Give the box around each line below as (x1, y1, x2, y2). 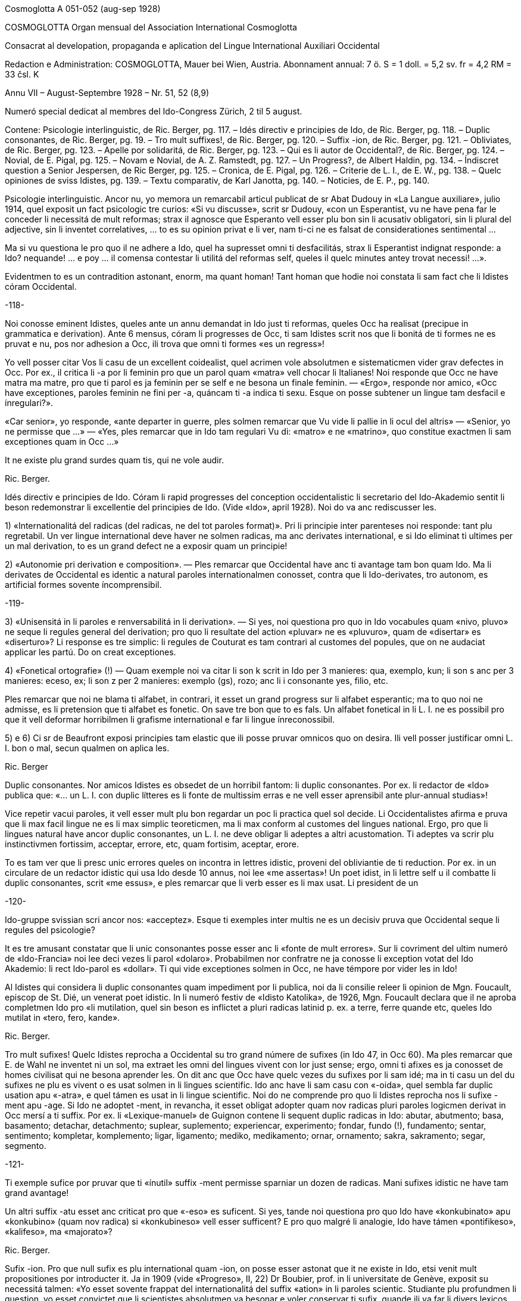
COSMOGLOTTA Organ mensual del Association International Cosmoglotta (5, 22, 297, 32)
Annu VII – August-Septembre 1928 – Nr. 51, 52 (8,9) (5, 88, 209, 98)
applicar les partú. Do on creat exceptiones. (5, 647, 176, 657)
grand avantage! (5, 1188, 69, 1198)
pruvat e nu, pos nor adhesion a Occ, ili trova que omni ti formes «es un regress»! (5, 339, 325, 349)
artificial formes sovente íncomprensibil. (5, 580, 162, 590)
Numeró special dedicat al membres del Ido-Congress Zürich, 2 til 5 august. (5, 106, 302, 116)
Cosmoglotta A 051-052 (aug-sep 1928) (5, 4, 161, 14)
